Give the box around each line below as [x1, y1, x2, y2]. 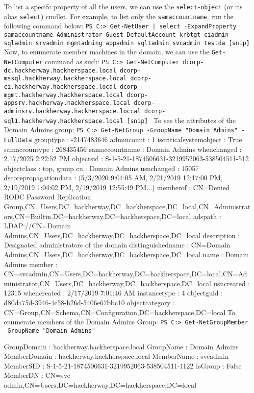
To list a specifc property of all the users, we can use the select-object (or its [4, 1, 243, 11]
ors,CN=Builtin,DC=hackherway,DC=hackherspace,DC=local [4, 211, 191, 221]
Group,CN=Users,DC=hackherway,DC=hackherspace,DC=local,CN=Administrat [4, 201, 251, 212]
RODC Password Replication [4, 192, 91, 202]
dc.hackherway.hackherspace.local [4, 67, 117, 74]
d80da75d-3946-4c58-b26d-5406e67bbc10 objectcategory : [4, 297, 175, 307]
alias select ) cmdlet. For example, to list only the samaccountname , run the [4, 11, 233, 21]
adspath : [193, 211, 221, 221]
